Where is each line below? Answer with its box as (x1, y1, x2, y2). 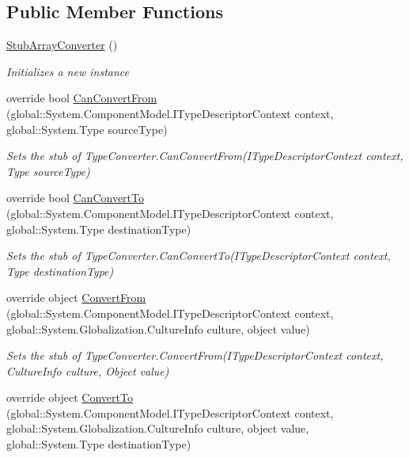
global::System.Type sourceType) (6, 120, 168, 137)
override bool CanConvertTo (6, 189, 144, 206)
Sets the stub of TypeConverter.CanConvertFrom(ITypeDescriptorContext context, (6, 147, 403, 164)
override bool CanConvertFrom (6, 90, 157, 106)
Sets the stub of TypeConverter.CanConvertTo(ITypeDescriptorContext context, (6, 247, 391, 264)
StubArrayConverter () (6, 36, 118, 53)
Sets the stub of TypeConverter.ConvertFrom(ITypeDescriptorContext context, (6, 347, 384, 364)
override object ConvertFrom (6, 289, 146, 306)
